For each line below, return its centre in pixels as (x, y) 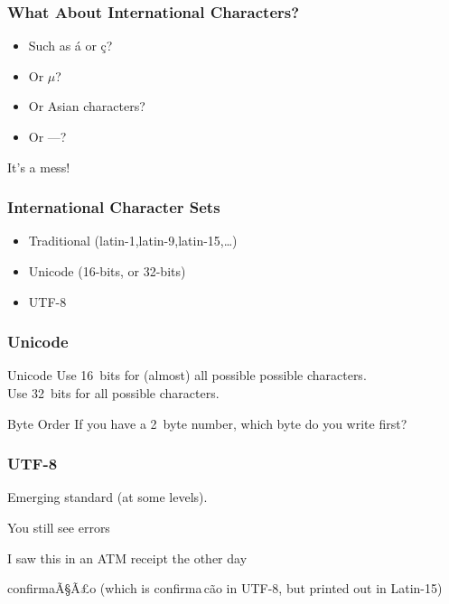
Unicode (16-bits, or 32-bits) (107, 271)
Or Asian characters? (87, 106)
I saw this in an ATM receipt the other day (127, 558)
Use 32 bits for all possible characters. (113, 393)
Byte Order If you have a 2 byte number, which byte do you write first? (207, 423)
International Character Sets (114, 207)
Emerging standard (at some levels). (108, 497)
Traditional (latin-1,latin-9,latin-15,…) (133, 241)
